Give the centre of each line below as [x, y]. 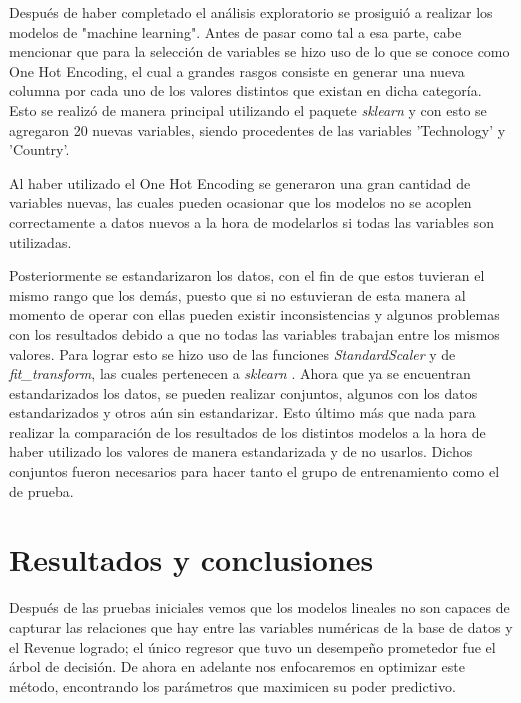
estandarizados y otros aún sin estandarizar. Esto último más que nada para [242, 412]
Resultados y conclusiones [191, 559]
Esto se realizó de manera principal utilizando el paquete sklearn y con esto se [248, 109]
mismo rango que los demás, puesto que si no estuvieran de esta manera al [237, 294]
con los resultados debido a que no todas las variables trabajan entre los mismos [254, 333]
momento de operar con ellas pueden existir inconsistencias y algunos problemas [254, 314]
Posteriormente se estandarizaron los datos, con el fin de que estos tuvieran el [247, 275]
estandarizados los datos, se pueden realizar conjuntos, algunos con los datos [243, 392]
